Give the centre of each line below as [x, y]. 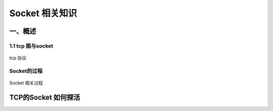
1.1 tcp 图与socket [31, 46]
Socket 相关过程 [26, 83]
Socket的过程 [26, 71]
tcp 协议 [18, 58]
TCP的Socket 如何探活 [45, 97]
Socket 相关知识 [43, 13]
